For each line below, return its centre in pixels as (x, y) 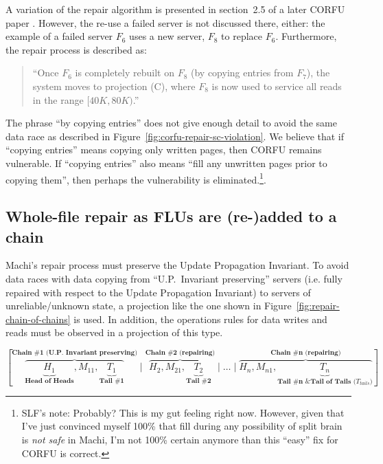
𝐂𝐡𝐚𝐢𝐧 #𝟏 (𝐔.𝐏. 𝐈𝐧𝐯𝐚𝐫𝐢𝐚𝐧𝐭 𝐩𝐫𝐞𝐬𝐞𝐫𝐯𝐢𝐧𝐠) (74, 353)
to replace (242, 36)
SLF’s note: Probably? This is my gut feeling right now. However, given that (183, 412)
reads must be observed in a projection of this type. (114, 332)
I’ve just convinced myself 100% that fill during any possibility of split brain (182, 426)
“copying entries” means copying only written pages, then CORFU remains (164, 150)
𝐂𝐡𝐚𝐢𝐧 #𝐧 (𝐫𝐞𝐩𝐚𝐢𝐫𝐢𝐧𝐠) (306, 353)
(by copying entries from (242, 73)
